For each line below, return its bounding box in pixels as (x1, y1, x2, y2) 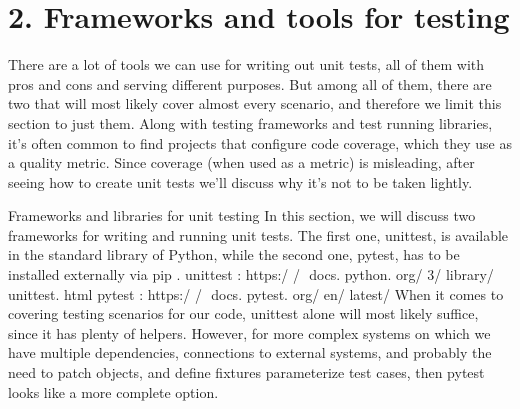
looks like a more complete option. (8, 381, 219, 402)
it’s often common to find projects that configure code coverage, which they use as (8, 132, 512, 153)
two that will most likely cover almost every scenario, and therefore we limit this (8, 93, 502, 114)
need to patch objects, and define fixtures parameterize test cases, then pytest (8, 362, 485, 383)
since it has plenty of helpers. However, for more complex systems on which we (8, 322, 491, 343)
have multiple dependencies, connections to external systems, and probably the (8, 342, 492, 363)
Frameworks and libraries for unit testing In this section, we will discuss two (8, 205, 476, 226)
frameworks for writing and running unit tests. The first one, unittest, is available (8, 224, 509, 245)
